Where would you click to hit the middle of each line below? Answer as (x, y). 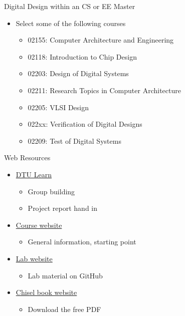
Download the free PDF (64, 309)
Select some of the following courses (71, 23)
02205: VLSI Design (58, 107)
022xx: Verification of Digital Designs (85, 124)
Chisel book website (46, 292)
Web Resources (27, 157)
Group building (51, 191)
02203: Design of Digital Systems (78, 73)
